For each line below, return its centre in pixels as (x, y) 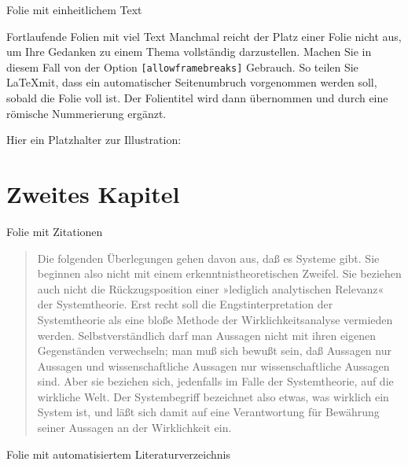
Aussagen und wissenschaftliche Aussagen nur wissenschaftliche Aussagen (213, 365)
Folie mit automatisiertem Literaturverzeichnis (118, 454)
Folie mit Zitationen (55, 231)
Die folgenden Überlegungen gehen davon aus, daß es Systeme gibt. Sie (208, 258)
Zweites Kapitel (93, 194)
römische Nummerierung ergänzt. (86, 113)
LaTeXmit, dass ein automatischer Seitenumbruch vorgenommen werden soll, (192, 82)
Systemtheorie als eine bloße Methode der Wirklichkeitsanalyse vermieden (215, 319)
